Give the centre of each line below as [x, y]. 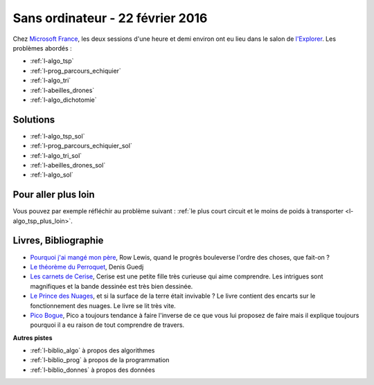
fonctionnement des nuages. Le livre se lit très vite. [103, 305]
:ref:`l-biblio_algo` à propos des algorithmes [92, 350]
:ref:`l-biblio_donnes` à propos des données [92, 370]
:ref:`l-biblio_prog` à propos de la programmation [100, 360]
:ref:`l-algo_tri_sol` [56, 155]
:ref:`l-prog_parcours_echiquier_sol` [81, 146]
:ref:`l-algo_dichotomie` [63, 100]
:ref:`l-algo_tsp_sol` [57, 136]
